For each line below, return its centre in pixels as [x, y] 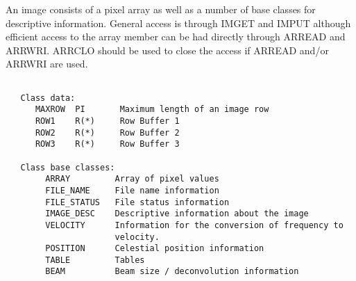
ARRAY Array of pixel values [132, 179]
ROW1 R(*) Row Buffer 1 [107, 121]
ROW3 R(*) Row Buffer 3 [107, 144]
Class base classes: [68, 167]
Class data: [48, 98]
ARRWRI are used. [47, 64]
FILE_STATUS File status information [137, 202]
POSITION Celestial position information [155, 249]
